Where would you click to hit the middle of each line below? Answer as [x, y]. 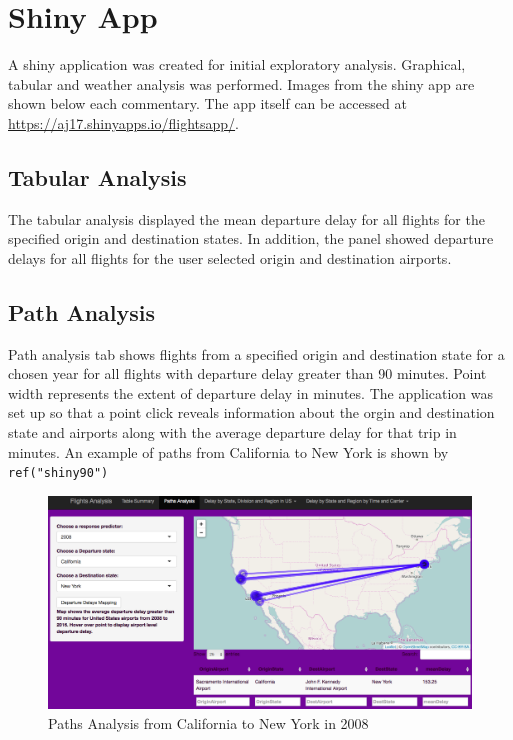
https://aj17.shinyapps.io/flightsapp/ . [123, 122]
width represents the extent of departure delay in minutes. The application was [251, 392]
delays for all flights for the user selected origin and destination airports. [230, 257]
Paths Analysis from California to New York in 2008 [208, 722]
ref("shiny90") [58, 473]
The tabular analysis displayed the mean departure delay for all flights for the [246, 218]
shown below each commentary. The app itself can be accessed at [207, 103]
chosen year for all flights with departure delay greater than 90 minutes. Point [247, 373]
